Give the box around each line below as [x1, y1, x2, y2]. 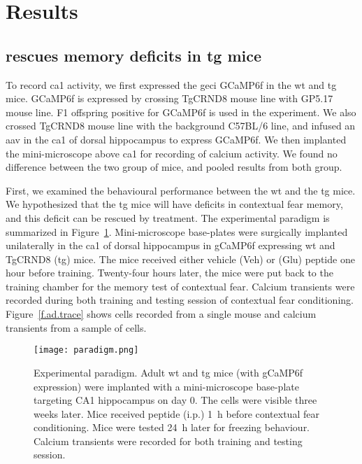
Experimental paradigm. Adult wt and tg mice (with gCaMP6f [34, 365, 303, 379]
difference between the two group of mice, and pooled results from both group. [6, 160, 342, 174]
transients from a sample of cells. [6, 320, 147, 335]
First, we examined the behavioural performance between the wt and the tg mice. [6, 183, 356, 197]
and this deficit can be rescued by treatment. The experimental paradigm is [6, 210, 330, 225]
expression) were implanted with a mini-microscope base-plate [34, 379, 299, 393]
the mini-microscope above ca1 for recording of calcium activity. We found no [6, 146, 338, 160]
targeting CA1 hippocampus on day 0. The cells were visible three [34, 393, 317, 407]
